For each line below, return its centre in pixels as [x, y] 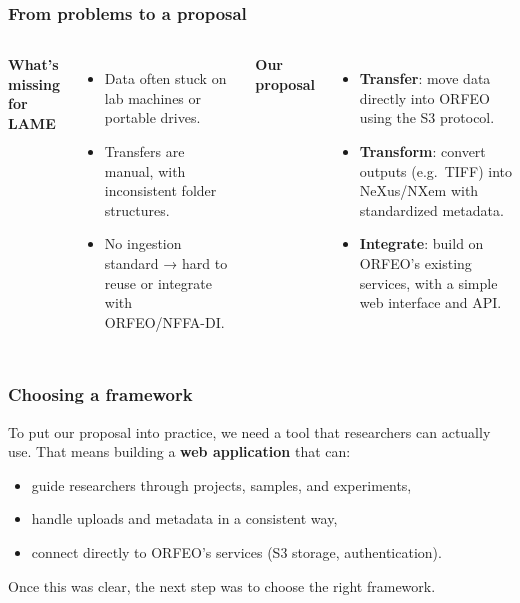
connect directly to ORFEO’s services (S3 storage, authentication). [236, 551]
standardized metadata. [431, 209]
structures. [137, 209]
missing [34, 83]
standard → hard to [166, 262]
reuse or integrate [158, 282]
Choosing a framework [100, 394]
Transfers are [144, 151]
